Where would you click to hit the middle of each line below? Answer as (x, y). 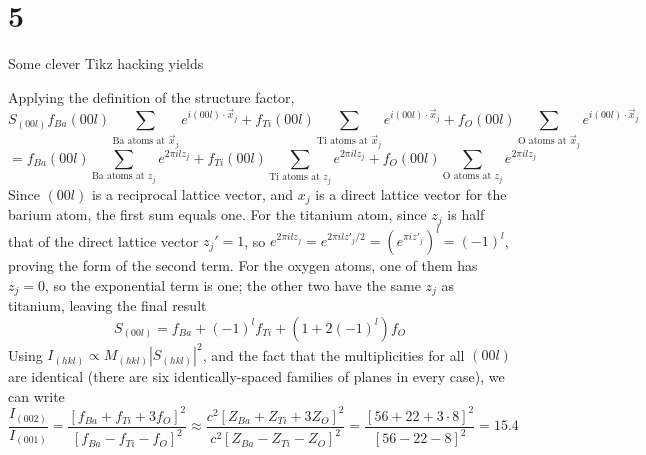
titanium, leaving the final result (107, 305)
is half (466, 214)
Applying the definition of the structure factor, (151, 96)
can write (36, 395)
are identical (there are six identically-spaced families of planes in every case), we (256, 376)
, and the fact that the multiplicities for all (333, 354)
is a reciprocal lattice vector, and (192, 193)
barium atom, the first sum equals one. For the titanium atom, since (217, 214)
